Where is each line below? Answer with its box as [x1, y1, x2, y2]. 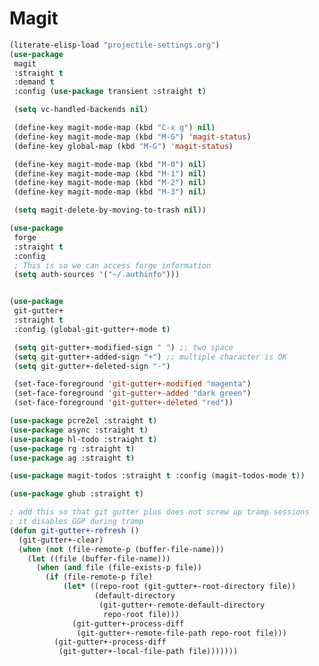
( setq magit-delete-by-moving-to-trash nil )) [13, 205, 207, 216]
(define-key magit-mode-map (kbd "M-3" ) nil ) [13, 187, 207, 197]
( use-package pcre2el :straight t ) [9, 416, 158, 426]
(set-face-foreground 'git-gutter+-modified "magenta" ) [13, 379, 252, 389]
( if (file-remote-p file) [45, 572, 154, 582]
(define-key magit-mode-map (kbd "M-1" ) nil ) [13, 168, 207, 179]
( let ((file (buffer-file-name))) [27, 553, 171, 564]
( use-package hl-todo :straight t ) [9, 434, 158, 444]
